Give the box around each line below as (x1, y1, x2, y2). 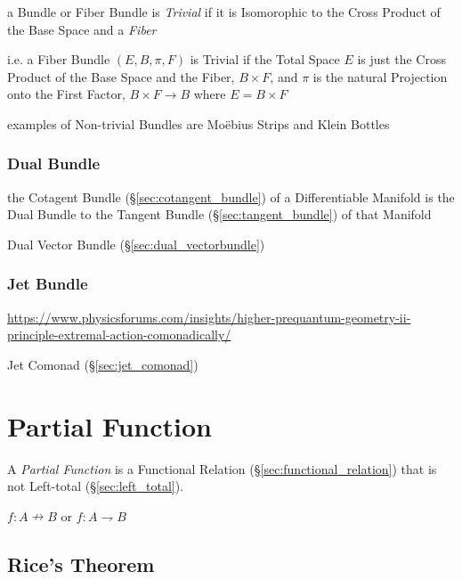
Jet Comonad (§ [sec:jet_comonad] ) (7, 355, 199, 373)
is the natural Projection (312, 67, 448, 86)
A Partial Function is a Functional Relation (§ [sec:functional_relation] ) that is (7, 459, 437, 478)
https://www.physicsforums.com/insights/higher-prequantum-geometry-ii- (7, 307, 411, 326)
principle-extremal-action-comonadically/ (7, 325, 231, 344)
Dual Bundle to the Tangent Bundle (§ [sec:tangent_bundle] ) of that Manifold (7, 205, 432, 224)
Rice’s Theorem (7, 550, 155, 577)
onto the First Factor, (7, 85, 126, 103)
